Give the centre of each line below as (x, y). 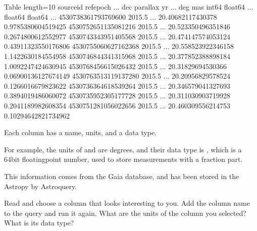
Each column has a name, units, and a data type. (81, 132)
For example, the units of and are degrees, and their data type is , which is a (123, 149)
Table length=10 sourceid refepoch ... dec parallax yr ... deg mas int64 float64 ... (129, 7)
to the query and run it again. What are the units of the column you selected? (125, 213)
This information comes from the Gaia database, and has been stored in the (122, 176)
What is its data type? (39, 223)
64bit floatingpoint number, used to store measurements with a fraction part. (123, 159)
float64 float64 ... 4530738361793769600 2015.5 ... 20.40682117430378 (111, 16)
